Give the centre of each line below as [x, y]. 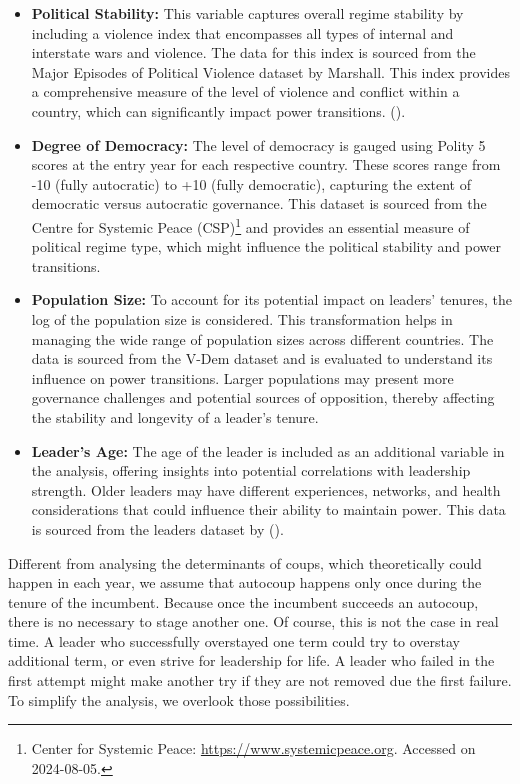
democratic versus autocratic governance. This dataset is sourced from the [259, 203]
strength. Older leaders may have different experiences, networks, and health [266, 489]
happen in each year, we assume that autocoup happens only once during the [245, 582]
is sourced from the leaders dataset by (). [157, 528]
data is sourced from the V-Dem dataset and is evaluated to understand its [262, 358]
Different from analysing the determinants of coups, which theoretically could [245, 562]
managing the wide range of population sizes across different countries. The [262, 338]
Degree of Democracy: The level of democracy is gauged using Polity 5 [258, 144]
